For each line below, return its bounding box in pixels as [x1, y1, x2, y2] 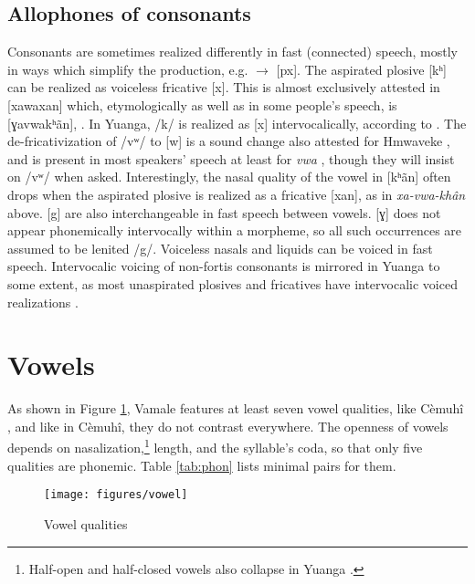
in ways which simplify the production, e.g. [7, 59, 248, 78]
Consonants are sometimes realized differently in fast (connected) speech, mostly [7, 42, 458, 61]
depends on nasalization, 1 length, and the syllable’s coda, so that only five [7, 435, 423, 457]
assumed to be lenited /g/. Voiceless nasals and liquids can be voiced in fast [7, 238, 433, 257]
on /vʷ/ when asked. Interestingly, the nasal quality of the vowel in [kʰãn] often [7, 167, 451, 186]
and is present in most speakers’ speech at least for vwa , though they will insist [7, 149, 455, 168]
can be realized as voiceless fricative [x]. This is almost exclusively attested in [7, 78, 440, 97]
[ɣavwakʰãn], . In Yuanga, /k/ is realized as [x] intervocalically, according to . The [7, 113, 467, 132]
